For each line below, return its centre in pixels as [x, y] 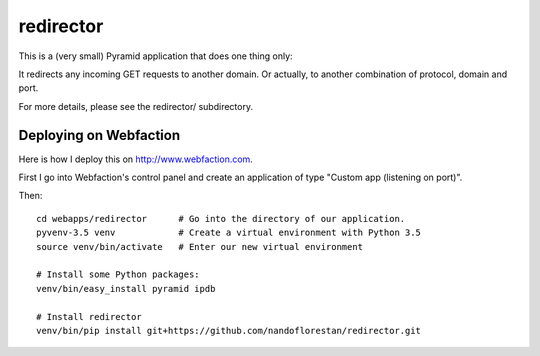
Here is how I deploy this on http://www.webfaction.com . [136, 159]
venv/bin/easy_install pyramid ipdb [126, 288]
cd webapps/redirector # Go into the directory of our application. [221, 218]
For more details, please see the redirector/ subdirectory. [136, 106]
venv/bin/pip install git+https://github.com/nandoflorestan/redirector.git [229, 330]
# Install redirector [89, 316]
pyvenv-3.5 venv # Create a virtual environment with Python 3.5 [229, 233]
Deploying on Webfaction [99, 135]
